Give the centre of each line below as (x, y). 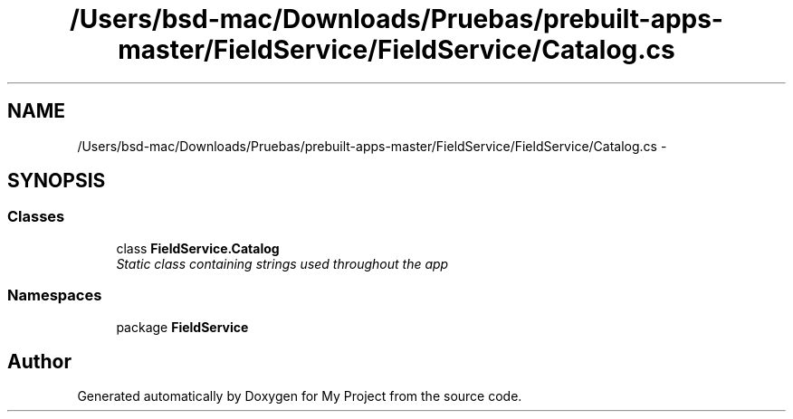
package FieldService (182, 327)
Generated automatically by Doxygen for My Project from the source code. (300, 396)
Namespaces (55, 295)
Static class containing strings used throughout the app (282, 263)
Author (39, 361)
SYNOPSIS (57, 181)
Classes (36, 217)
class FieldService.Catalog (198, 248)
